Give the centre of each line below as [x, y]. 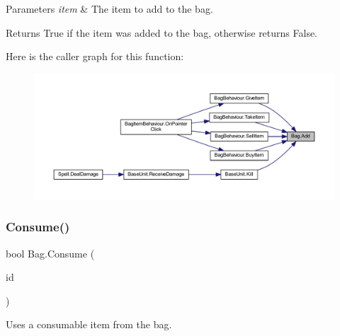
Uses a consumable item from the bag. [89, 324]
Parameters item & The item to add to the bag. [109, 8]
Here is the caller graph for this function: [95, 56]
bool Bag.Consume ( [50, 253]
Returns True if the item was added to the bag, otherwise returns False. [162, 32]
